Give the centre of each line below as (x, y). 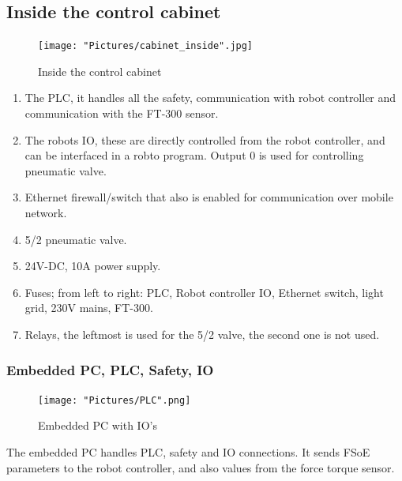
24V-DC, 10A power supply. (93, 266)
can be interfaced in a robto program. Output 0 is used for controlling (194, 155)
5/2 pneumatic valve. (76, 239)
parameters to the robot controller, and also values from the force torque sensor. (201, 467)
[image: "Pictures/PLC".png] (115, 400)
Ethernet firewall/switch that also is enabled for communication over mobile (209, 197)
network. (46, 213)
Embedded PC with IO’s (98, 425)
